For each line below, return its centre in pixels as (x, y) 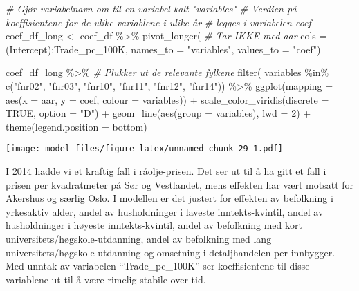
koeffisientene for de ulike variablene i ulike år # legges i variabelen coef (158, 22)
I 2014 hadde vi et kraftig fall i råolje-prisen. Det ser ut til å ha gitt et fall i (166, 171)
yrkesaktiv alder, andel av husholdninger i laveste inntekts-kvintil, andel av (165, 211)
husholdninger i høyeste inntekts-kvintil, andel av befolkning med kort (154, 225)
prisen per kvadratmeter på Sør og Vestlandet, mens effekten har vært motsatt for (180, 184)
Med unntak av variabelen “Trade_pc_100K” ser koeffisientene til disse (158, 266)
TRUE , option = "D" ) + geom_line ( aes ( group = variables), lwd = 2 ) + (158, 113)
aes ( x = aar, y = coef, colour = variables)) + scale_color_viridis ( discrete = (167, 99)
